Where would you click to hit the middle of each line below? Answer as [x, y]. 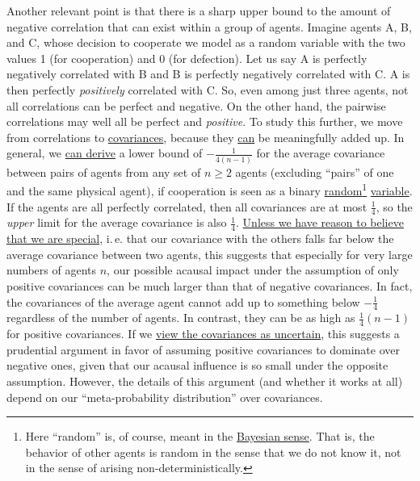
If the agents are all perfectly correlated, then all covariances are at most [187, 206]
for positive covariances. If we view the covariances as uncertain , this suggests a [203, 334]
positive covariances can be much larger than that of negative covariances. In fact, [210, 285]
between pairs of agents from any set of [104, 171]
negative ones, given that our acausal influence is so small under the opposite [197, 365]
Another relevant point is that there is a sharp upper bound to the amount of [199, 10]
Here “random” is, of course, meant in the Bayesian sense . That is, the [200, 436]
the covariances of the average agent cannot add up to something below [183, 301]
